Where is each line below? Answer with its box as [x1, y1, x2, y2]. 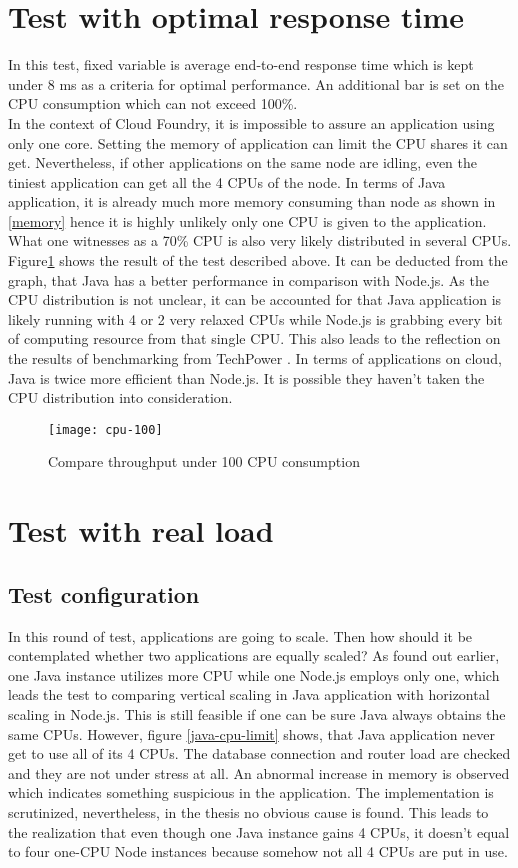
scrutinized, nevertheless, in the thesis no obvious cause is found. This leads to [8, 801, 489, 822]
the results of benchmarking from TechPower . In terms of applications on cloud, [8, 348, 502, 369]
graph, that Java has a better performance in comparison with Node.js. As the [8, 269, 489, 290]
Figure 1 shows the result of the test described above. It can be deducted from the [8, 250, 508, 271]
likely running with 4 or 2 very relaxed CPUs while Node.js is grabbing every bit [8, 308, 503, 329]
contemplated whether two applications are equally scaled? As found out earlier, [8, 645, 500, 666]
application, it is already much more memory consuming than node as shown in [8, 191, 496, 212]
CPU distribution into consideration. [8, 387, 233, 408]
